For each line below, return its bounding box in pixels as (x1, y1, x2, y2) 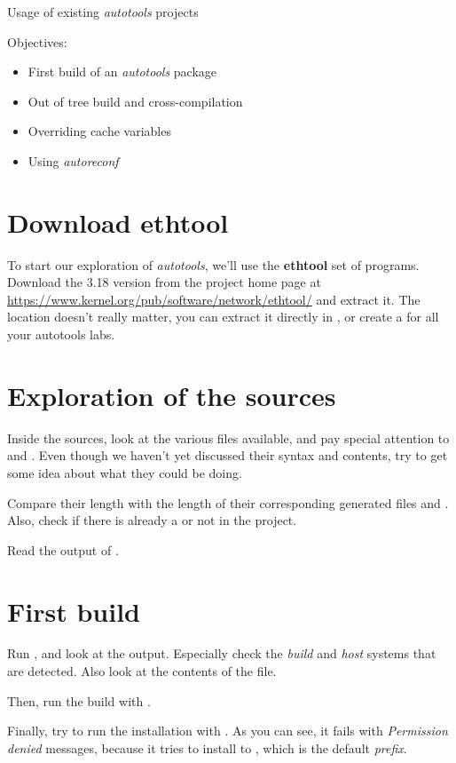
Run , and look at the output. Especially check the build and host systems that (7, 644, 436, 663)
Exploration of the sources (7, 377, 336, 413)
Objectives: (7, 32, 67, 51)
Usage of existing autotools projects (7, 3, 199, 20)
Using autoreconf (28, 151, 119, 170)
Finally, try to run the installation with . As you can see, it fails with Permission (7, 721, 448, 740)
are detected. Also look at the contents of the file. (7, 662, 277, 680)
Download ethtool (7, 203, 229, 240)
